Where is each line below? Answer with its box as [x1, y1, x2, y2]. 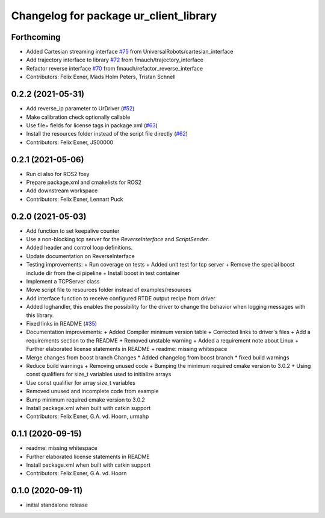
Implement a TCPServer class [26, 278, 100, 285]
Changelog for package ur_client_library [11, 9, 217, 22]
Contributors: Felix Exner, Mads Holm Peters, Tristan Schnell [26, 73, 176, 81]
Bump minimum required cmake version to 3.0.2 [26, 396, 146, 403]
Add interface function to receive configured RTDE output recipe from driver [26, 294, 216, 302]
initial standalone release [26, 501, 88, 509]
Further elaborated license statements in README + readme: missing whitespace [26, 346, 227, 353]
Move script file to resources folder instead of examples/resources [26, 286, 192, 294]
